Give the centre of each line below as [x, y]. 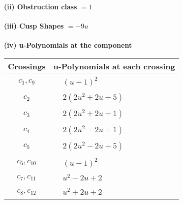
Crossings [27, 66]
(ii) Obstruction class [41, 6]
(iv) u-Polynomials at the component [68, 45]
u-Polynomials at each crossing [114, 66]
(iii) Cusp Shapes [34, 26]
